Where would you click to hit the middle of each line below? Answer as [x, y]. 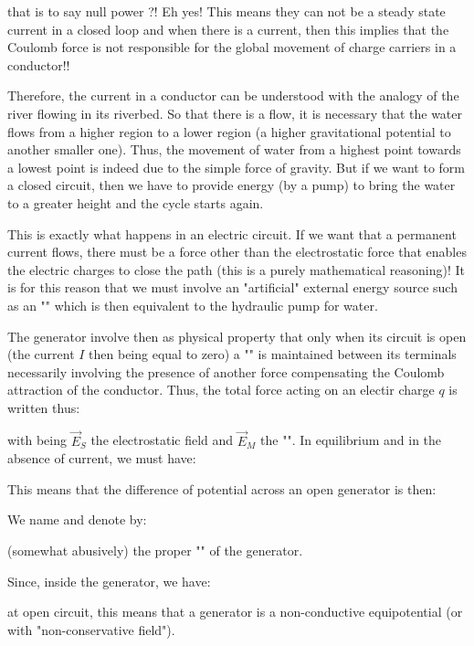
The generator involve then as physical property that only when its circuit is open [237, 336]
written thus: [44, 407]
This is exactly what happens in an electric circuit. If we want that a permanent [232, 233]
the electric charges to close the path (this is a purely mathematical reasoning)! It [236, 269]
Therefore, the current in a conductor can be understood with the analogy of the [233, 95]
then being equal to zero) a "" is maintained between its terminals [273, 354]
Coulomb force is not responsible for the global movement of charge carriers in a [232, 47]
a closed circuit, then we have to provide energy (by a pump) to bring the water [232, 185]
